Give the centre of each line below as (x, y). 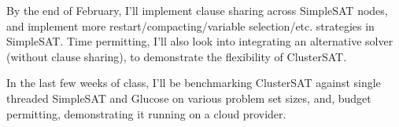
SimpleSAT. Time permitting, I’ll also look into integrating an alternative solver (200, 41)
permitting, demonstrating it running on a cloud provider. (146, 113)
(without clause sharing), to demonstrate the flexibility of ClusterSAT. (177, 56)
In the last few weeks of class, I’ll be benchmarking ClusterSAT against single (194, 83)
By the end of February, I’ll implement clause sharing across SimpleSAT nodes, (197, 10)
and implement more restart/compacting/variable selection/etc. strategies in (190, 25)
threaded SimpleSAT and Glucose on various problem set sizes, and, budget (189, 98)
